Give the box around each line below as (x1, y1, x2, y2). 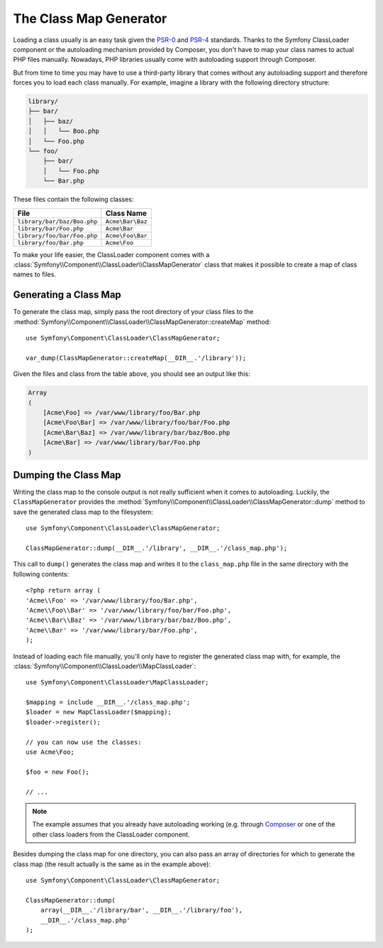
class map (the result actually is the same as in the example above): (13, 860, 211, 868)
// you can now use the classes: (26, 738, 142, 746)
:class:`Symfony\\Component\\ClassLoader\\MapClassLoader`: (13, 662, 196, 670)
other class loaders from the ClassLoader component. (32, 830, 190, 839)
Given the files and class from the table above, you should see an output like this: (13, 370, 251, 378)
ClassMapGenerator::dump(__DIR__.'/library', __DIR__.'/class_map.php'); (26, 544, 288, 552)
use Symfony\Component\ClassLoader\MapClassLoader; (26, 679, 209, 686)
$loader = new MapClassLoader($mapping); (26, 708, 172, 716)
